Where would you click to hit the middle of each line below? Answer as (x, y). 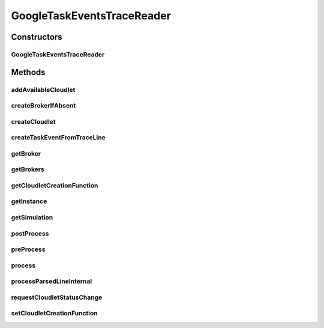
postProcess (30, 233)
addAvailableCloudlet (43, 90)
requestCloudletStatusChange (57, 297)
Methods (28, 72)
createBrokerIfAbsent (43, 106)
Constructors (37, 37)
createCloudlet (34, 121)
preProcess (28, 249)
